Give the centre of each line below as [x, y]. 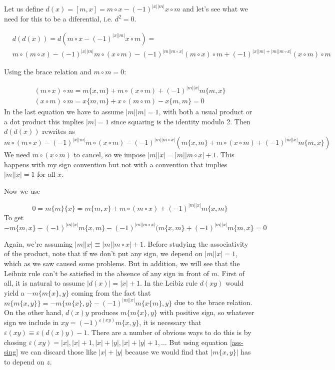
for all [46, 174]
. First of [231, 273]
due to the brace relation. [213, 302]
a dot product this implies [44, 121]
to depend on [24, 361]
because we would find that [166, 352]
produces [105, 312]
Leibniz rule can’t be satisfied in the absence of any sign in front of [107, 273]
